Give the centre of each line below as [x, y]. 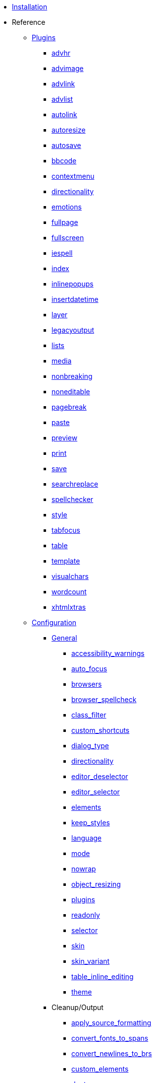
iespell [62, 253]
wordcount [69, 592]
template [66, 561]
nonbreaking [72, 376]
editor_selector [96, 792]
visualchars [70, 576]
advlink [63, 84]
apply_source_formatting [111, 1023]
